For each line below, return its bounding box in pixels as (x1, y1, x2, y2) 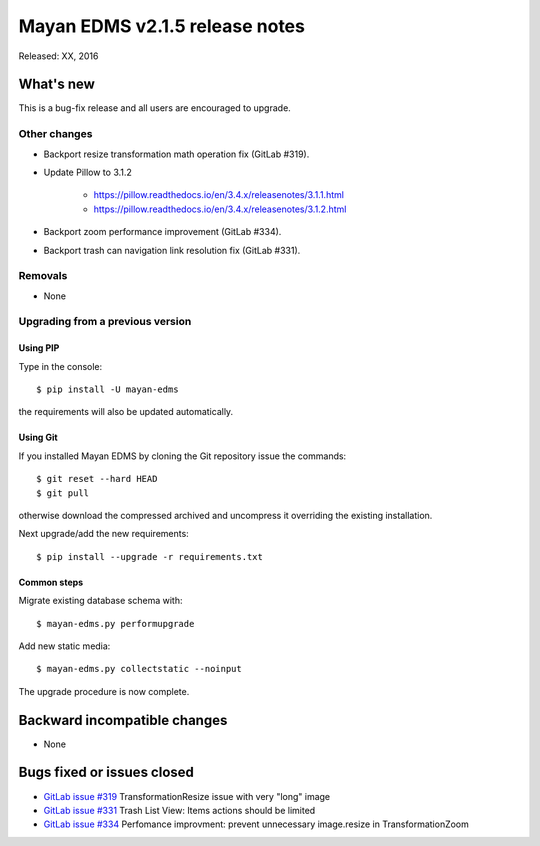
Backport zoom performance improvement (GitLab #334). (43, 226, 282, 238)
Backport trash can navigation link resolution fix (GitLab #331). (43, 244, 301, 256)
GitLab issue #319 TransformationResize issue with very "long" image (43, 790, 331, 802)
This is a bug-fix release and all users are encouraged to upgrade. (18, 102, 292, 114)
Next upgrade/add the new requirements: (18, 528, 189, 540)
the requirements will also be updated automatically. (18, 406, 234, 418)
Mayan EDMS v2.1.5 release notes (18, 15, 305, 37)
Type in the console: (18, 360, 103, 372)
